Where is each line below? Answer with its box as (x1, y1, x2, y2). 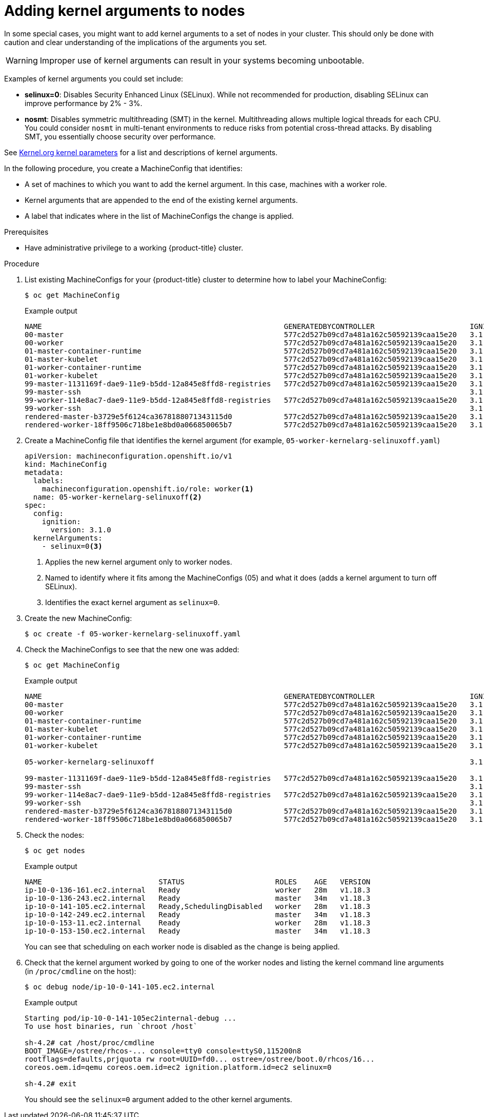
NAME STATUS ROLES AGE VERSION (25, 877, 371, 886)
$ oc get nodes (25, 846, 86, 855)
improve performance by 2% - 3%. (25, 98, 143, 108)
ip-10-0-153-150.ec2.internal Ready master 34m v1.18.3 (25, 926, 371, 935)
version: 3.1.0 (50, 525, 111, 534)
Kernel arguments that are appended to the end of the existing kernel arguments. (25, 195, 298, 204)
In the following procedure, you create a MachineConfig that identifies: (4, 163, 243, 173)
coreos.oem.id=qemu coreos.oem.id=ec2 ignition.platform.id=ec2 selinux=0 (25, 1063, 332, 1071)
